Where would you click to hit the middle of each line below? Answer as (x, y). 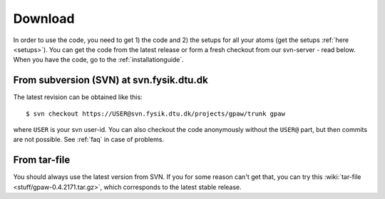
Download (44, 19)
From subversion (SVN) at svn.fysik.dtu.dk (111, 80)
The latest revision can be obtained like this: (78, 97)
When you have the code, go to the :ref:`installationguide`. (99, 60)
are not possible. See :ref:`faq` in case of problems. (88, 140)
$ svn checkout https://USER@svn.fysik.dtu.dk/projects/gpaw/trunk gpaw (155, 113)
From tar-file (42, 160)
